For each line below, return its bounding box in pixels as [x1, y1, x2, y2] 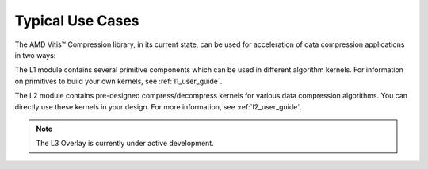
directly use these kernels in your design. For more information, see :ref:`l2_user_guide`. [14, 102, 302, 111]
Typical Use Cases [14, 12, 139, 29]
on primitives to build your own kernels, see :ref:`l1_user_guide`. [14, 76, 223, 86]
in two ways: [14, 50, 56, 60]
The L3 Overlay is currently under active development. [36, 139, 214, 148]
